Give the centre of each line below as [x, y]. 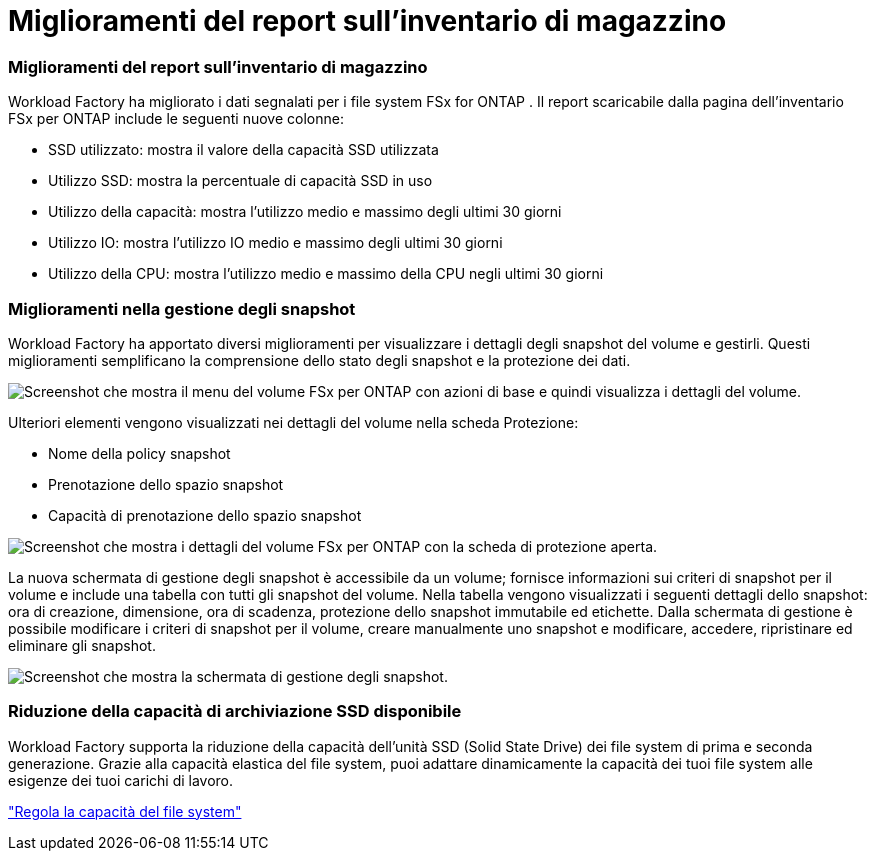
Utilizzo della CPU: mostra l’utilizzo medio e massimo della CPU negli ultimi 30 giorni [326, 274]
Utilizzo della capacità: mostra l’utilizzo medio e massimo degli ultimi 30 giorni [305, 212]
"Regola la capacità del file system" [125, 811]
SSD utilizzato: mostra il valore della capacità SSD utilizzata [243, 150]
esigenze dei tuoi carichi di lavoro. [121, 780]
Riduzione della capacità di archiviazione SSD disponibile [235, 711]
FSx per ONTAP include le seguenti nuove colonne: [176, 119]
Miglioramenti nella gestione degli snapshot [182, 308]
